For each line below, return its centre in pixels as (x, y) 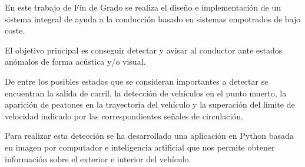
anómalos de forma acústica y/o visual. (75, 61)
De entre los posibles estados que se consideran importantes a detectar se (137, 81)
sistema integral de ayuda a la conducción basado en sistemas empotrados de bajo (153, 19)
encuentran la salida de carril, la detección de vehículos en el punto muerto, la (146, 93)
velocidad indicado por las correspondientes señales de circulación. (124, 116)
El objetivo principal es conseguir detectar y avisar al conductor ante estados (144, 50)
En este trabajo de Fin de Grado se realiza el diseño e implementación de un (143, 7)
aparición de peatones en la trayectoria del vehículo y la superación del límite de (150, 104)
